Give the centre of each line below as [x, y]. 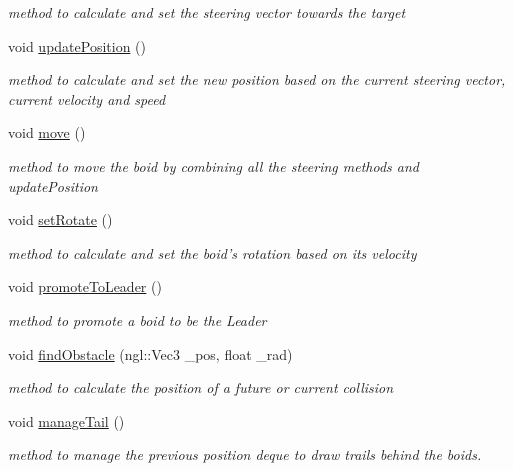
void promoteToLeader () [85, 286]
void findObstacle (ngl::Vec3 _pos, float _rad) [150, 353]
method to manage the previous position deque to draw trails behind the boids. [245, 454]
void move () [47, 132]
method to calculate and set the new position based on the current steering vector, [257, 79]
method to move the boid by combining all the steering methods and [213, 165]
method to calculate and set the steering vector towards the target [207, 12]
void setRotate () [60, 219]
